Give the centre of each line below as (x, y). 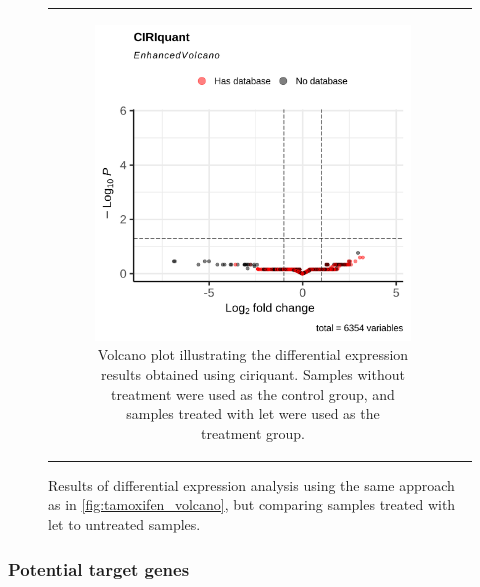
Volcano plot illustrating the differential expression (253, 354)
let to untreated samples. (124, 524)
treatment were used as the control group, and (253, 393)
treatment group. (253, 432)
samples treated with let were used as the (253, 413)
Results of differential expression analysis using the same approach (251, 484)
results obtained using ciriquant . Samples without (253, 373)
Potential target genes (99, 568)
